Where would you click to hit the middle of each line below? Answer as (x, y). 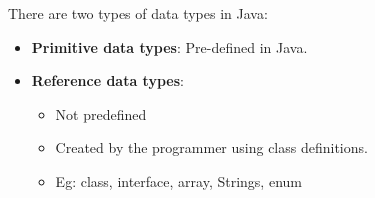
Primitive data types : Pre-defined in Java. (169, 46)
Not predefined (101, 113)
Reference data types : (107, 80)
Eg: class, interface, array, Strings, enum (178, 180)
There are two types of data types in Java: (138, 13)
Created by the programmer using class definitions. (211, 147)
